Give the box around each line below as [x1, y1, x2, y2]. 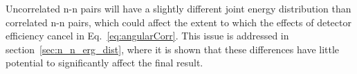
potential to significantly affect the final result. [6, 55, 203, 70]
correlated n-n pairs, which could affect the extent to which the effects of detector [6, 15, 351, 29]
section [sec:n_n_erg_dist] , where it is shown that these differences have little [6, 41, 340, 56]
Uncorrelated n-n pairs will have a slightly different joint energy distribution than [6, 1, 351, 15]
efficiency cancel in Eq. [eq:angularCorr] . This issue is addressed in [6, 28, 289, 43]
